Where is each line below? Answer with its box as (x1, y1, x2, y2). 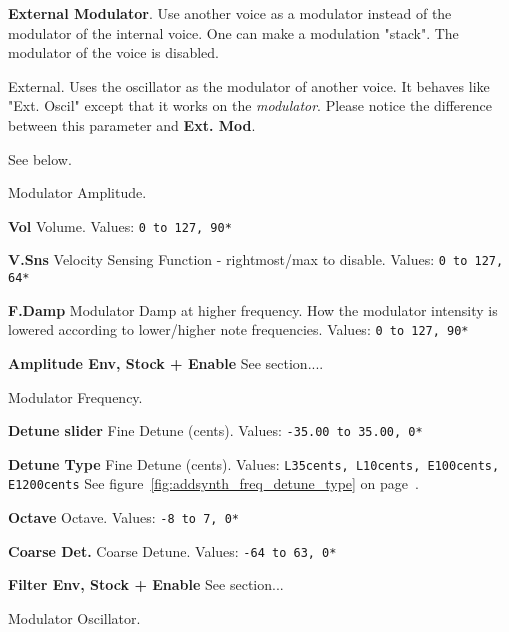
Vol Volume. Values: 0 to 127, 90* (8, 215, 232, 236)
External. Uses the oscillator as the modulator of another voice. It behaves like (8, 75, 490, 96)
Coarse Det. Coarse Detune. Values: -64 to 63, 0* (8, 540, 337, 561)
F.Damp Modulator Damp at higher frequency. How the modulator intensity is (8, 299, 498, 320)
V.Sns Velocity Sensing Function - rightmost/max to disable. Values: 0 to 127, (8, 249, 504, 270)
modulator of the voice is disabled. (8, 42, 219, 63)
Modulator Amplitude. (8, 182, 147, 203)
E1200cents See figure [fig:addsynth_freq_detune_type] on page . (8, 473, 419, 494)
